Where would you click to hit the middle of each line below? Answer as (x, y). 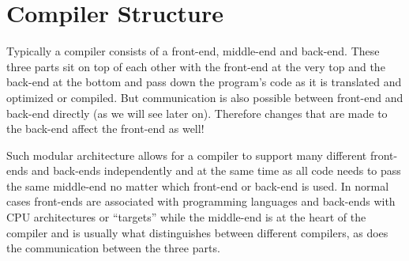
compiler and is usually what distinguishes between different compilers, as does (197, 232)
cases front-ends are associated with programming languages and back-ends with (201, 201)
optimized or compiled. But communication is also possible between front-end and (205, 97)
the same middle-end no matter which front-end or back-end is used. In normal (198, 185)
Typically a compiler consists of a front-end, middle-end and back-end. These (193, 51)
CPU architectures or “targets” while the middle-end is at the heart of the (186, 217)
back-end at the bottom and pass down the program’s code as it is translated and (204, 82)
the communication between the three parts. (113, 248)
